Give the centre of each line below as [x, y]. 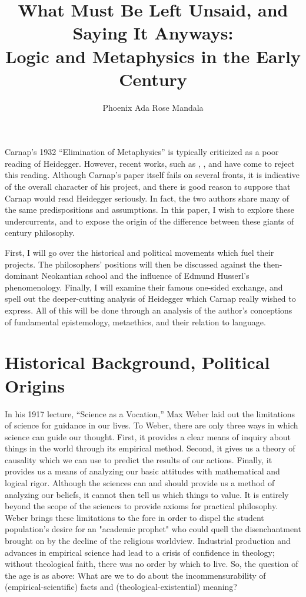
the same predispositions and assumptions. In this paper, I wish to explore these [150, 210]
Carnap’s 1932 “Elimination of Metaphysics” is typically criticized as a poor [142, 152]
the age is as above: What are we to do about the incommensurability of [135, 575]
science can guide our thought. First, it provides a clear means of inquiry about [148, 436]
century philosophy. [40, 232]
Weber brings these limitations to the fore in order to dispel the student [134, 517]
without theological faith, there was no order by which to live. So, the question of [152, 564]
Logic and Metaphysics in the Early [153, 56]
